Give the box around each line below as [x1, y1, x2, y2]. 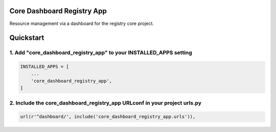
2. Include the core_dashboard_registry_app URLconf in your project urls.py [9, 99, 202, 107]
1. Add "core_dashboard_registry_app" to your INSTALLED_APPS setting [9, 49, 193, 56]
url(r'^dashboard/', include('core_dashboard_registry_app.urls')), [20, 114, 196, 120]
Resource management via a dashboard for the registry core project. [9, 20, 154, 27]
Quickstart [9, 34, 44, 42]
